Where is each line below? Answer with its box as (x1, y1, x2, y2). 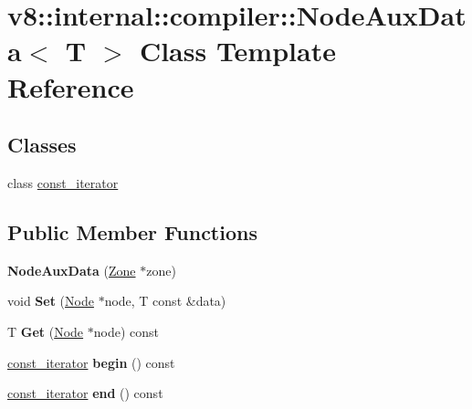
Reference (7, 68, 134, 105)
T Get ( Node (7, 321, 84, 341)
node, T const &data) (104, 291, 226, 310)
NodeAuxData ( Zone (7, 260, 136, 279)
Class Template (139, 32, 336, 69)
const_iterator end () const (7, 383, 163, 403)
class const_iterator (7, 173, 119, 192)
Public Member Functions (7, 217, 257, 246)
